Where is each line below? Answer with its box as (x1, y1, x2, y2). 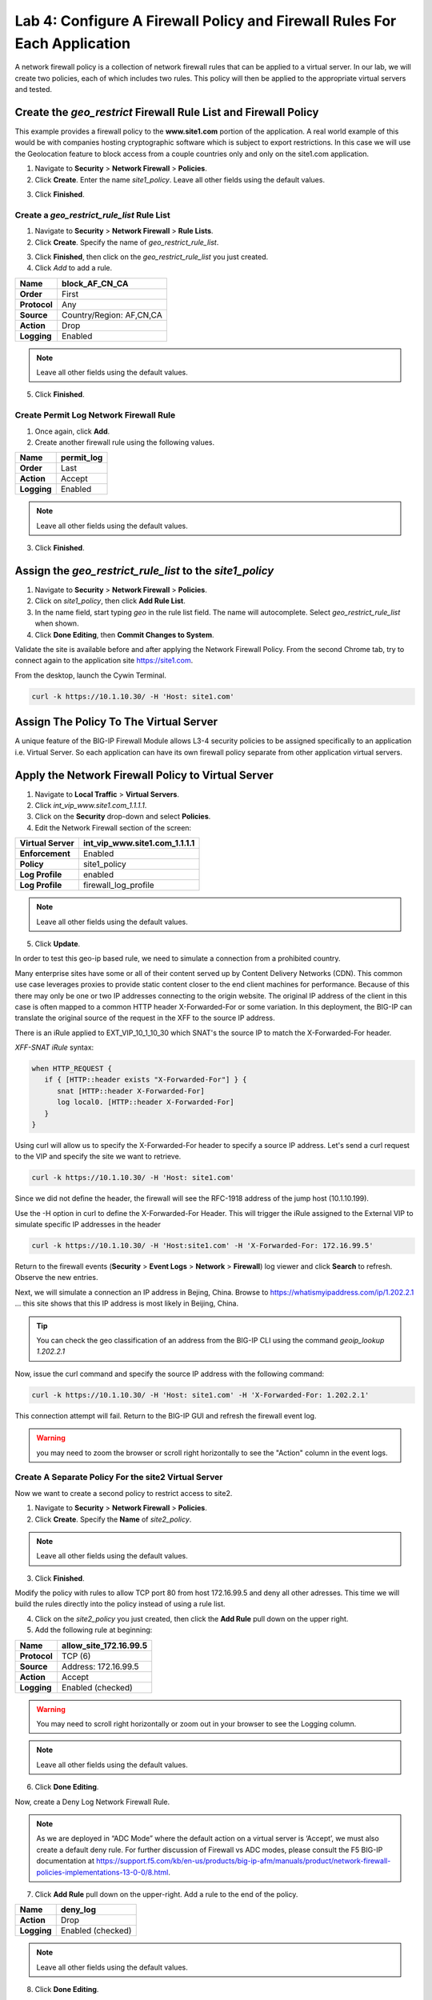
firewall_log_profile (82, 880, 155, 891)
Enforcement (19, 848, 71, 859)
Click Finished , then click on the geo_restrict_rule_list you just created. (34, 252, 269, 262)
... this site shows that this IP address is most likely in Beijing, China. (14, 1298, 239, 1308)
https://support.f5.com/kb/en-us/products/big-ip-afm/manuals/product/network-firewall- (96, 1856, 391, 1866)
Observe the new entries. (14, 1273, 98, 1282)
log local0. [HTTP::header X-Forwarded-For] (57, 1098, 235, 1107)
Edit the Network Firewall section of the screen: (34, 822, 192, 832)
